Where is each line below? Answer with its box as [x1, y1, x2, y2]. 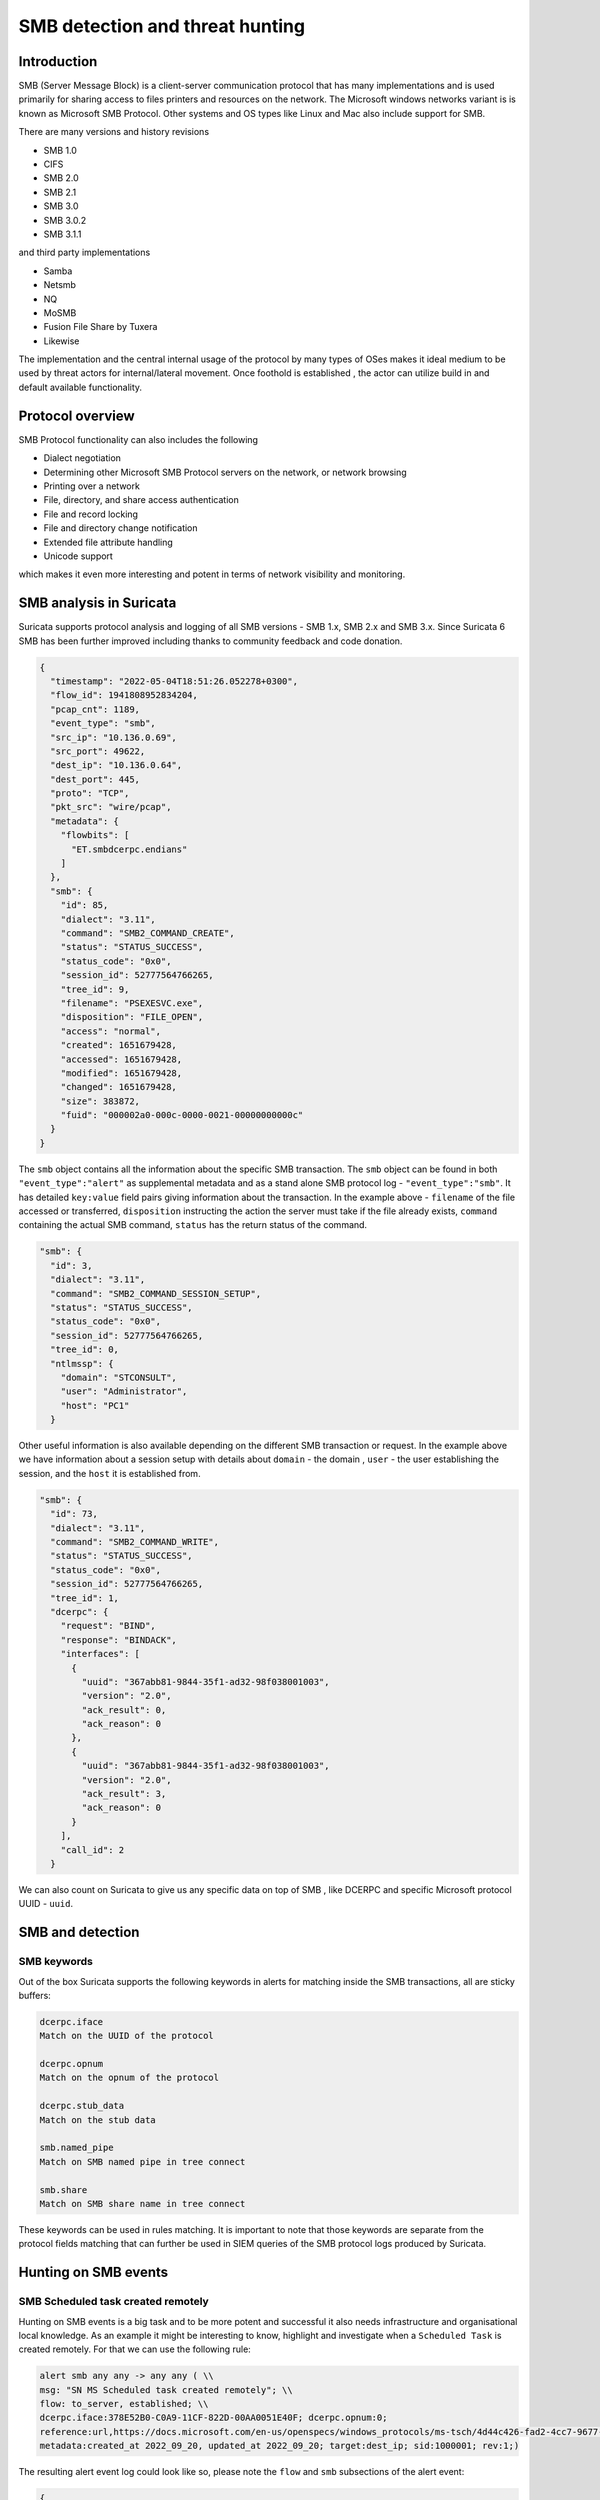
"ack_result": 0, [81, 1704, 167, 1715]
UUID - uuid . [18, 1898, 74, 1910]
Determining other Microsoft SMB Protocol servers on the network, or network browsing [43, 466, 407, 478]
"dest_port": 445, [50, 773, 140, 785]
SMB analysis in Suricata [18, 595, 177, 612]
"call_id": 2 [60, 1844, 125, 1855]
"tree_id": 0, [50, 1344, 120, 1355]
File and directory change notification [43, 522, 199, 534]
